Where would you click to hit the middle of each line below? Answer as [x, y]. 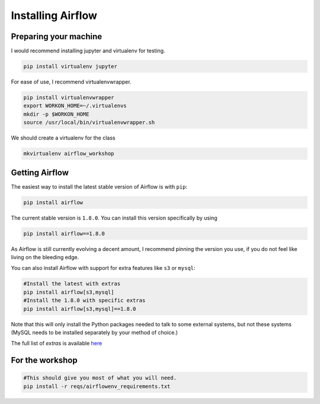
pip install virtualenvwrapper [69, 98]
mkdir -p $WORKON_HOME [56, 114]
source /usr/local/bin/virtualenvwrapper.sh [89, 123]
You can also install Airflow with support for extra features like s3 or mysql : [103, 268]
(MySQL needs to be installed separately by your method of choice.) [94, 332]
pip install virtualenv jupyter [71, 66]
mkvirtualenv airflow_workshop [69, 154]
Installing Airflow [54, 15]
